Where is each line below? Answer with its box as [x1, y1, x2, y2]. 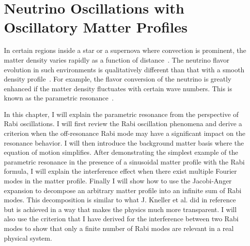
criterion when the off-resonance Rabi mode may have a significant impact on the [4, 128, 246, 138]
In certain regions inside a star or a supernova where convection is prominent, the [4, 45, 246, 55]
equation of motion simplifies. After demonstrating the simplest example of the [4, 147, 238, 157]
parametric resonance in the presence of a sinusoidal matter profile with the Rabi [4, 156, 245, 166]
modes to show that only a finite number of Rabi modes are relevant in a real [4, 223, 234, 233]
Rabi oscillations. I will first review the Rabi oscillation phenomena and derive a [4, 118, 242, 129]
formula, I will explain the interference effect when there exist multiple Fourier [4, 166, 237, 176]
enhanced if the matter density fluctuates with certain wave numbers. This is [4, 83, 233, 93]
